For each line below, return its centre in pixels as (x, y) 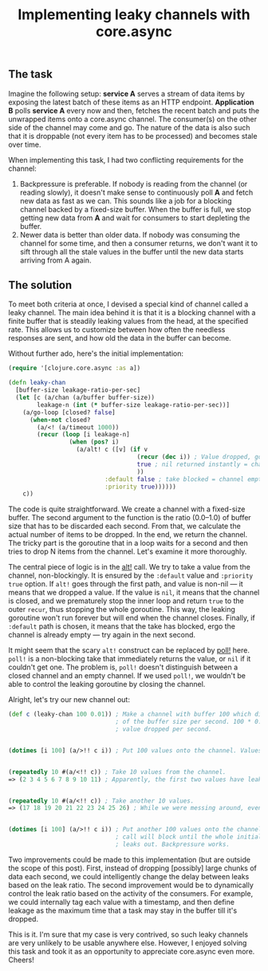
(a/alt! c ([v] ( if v (112, 450)
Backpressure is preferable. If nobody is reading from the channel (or (134, 184)
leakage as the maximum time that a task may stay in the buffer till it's (123, 910)
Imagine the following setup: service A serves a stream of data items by (126, 93)
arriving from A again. (55, 260)
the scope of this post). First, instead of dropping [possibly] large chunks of (132, 868)
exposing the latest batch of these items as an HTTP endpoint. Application (131, 102)
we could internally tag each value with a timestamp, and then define (122, 902)
